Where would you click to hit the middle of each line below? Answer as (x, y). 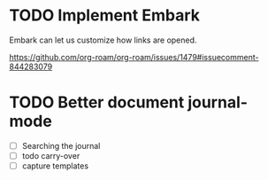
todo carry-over (51, 155)
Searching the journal (61, 145)
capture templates (55, 166)
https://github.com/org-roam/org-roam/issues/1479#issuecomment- (134, 57)
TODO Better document (97, 102)
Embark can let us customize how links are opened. (103, 40)
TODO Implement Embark (105, 16)
